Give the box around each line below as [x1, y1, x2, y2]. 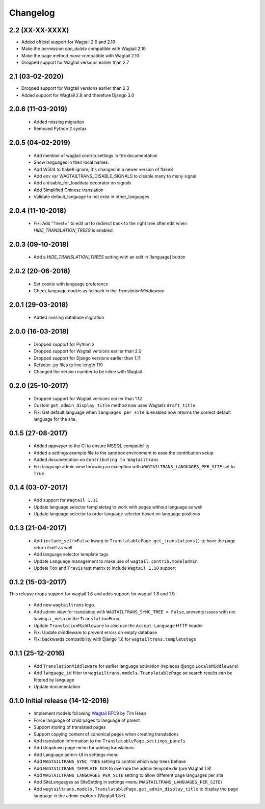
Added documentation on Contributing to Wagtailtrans [33, 456, 159, 463]
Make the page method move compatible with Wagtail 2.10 [21, 52, 139, 58]
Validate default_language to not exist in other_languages [33, 194, 150, 200]
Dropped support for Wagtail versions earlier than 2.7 [21, 59, 130, 66]
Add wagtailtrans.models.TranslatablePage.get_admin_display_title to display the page [33, 786, 238, 792]
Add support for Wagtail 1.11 [33, 497, 98, 503]
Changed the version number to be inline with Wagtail [33, 369, 142, 375]
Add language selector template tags [33, 552, 108, 557]
